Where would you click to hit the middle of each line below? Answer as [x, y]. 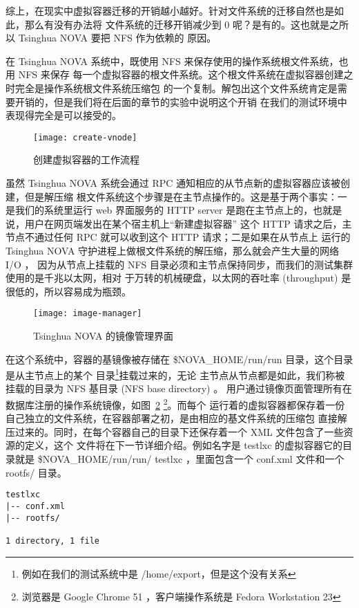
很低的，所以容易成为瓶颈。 [68, 291]
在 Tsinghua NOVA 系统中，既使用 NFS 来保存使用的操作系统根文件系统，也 [177, 61]
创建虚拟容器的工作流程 [86, 159]
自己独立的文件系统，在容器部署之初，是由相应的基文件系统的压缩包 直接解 [176, 418]
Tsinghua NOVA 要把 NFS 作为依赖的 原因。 [117, 38]
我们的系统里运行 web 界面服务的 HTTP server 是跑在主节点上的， [164, 210]
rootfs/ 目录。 [36, 472]
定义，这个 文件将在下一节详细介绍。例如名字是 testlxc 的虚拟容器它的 [184, 445]
